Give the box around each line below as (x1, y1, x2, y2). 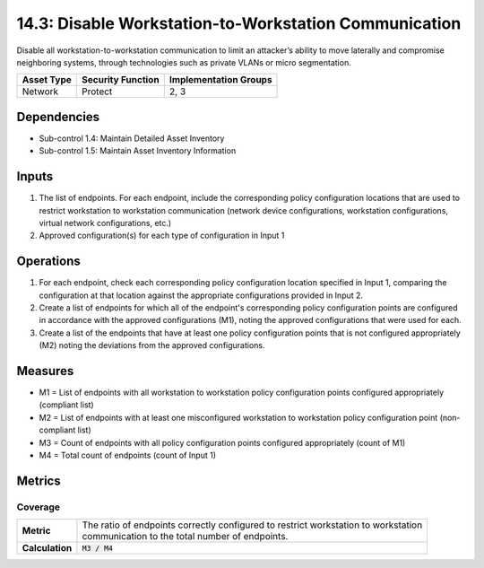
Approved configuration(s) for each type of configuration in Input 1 (39, 230, 285, 241)
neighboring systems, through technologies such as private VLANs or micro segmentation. (16, 57, 351, 67)
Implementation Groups (169, 74, 272, 86)
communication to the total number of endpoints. (82, 530, 289, 543)
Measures (16, 363, 74, 379)
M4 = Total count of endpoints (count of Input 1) (39, 450, 217, 461)
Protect (82, 85, 113, 98)
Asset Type (22, 74, 72, 86)
